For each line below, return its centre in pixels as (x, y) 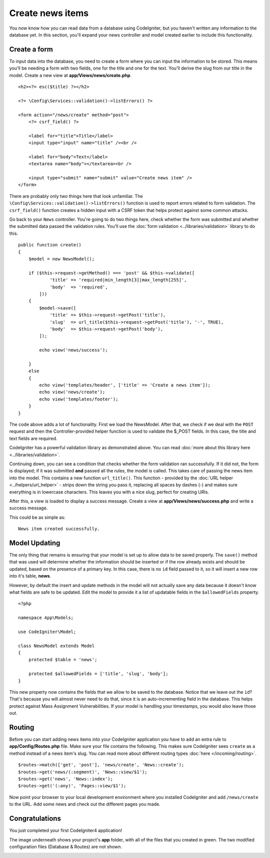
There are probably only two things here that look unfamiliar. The (76, 196)
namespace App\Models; (46, 618)
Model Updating (35, 543)
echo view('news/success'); (73, 350)
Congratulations (35, 819)
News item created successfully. (59, 529)
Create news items (49, 13)
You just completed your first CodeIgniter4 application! (66, 830)
